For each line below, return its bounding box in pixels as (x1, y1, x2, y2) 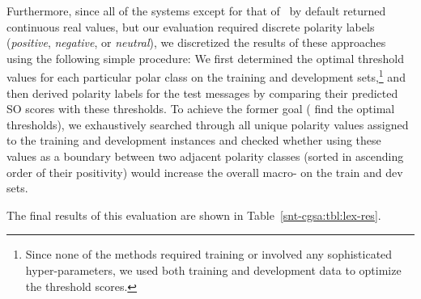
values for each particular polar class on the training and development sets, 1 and (6, 66, 406, 86)
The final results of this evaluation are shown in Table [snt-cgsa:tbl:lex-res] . (6, 206, 381, 223)
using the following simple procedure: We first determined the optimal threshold (6, 49, 404, 66)
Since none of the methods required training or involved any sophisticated (25, 246, 393, 263)
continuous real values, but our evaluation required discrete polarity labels (6, 18, 375, 35)
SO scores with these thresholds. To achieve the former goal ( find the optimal (6, 100, 395, 117)
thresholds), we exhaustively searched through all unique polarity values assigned (6, 116, 409, 133)
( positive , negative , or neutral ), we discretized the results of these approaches (6, 34, 386, 51)
